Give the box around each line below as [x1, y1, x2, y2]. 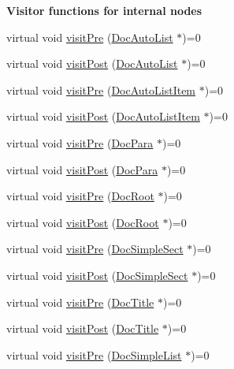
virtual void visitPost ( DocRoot [6, 214, 159, 230]
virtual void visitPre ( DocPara [6, 134, 154, 151]
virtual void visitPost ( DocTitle [6, 320, 159, 337]
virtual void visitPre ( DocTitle [6, 293, 154, 310]
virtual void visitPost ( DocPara [6, 161, 158, 177]
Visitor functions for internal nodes [6, 2, 202, 18]
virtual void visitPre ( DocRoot [6, 188, 154, 204]
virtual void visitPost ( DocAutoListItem [6, 108, 200, 125]
